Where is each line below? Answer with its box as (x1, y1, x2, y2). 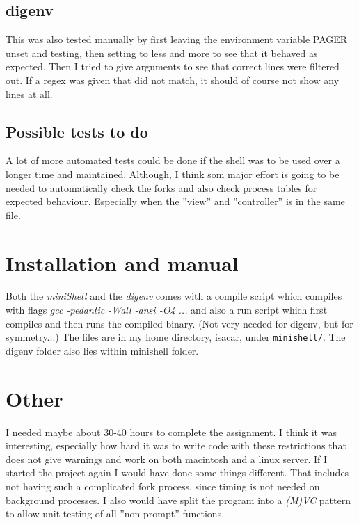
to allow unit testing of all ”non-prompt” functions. (6, 506, 225, 521)
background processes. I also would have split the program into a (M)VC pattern (6, 492, 351, 507)
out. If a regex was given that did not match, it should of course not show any (6, 72, 340, 87)
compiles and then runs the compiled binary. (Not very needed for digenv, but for (6, 316, 353, 330)
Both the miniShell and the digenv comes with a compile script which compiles (6, 289, 342, 303)
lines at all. (6, 86, 53, 101)
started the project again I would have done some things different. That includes (6, 465, 349, 480)
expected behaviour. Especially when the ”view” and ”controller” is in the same (6, 194, 345, 209)
